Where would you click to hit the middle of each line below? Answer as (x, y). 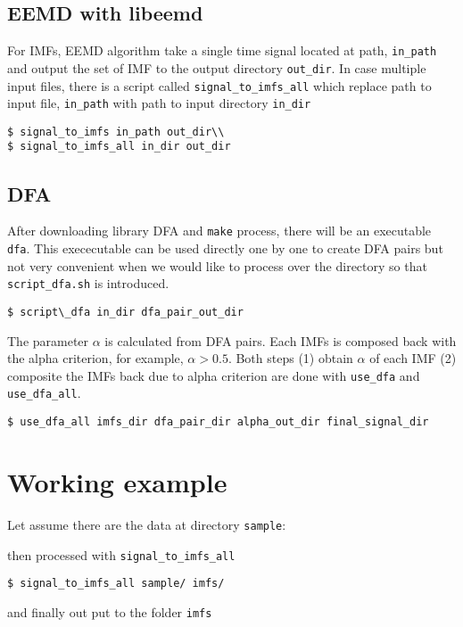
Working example (117, 481)
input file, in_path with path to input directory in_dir (159, 103)
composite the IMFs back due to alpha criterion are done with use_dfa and (214, 375)
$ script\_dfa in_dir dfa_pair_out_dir (125, 312)
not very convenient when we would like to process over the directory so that (217, 265)
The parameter (48, 340)
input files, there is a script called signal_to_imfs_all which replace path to (219, 85)
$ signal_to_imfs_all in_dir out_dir (119, 147)
